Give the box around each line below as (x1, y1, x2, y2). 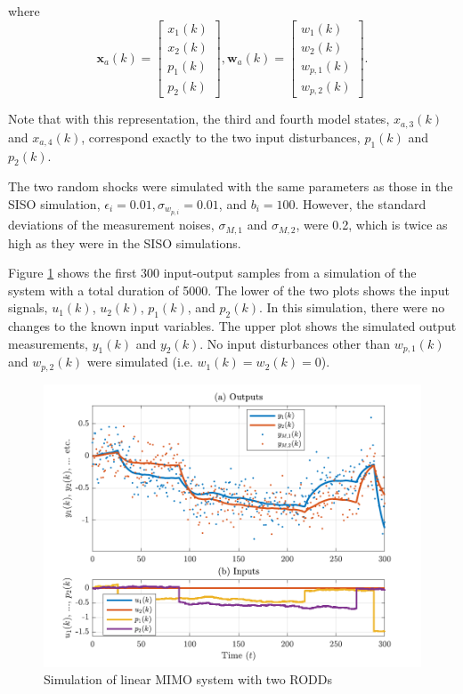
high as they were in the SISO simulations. (8, 233, 241, 252)
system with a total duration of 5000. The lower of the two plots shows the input (8, 280, 450, 299)
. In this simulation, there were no (259, 298, 445, 317)
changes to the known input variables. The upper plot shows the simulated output (8, 317, 457, 335)
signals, (8, 298, 48, 317)
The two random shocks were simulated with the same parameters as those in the (8, 177, 453, 196)
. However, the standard (295, 194, 426, 213)
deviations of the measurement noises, (8, 215, 215, 234)
